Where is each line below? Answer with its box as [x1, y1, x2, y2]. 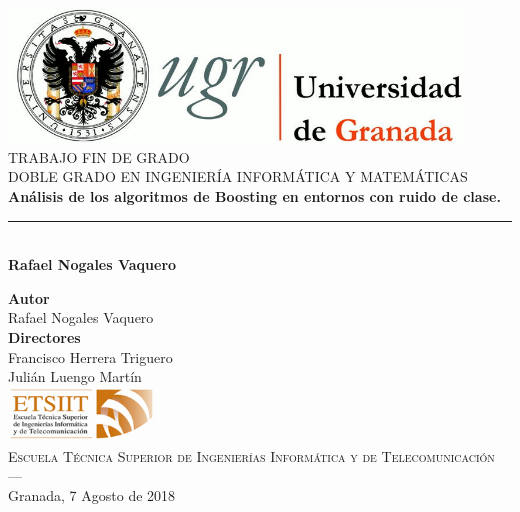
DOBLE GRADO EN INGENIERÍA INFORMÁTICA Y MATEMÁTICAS [8, 166, 468, 187]
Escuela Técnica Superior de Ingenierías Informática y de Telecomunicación [8, 445, 495, 466]
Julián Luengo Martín [8, 366, 142, 387]
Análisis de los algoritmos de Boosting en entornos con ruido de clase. [8, 185, 501, 206]
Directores [8, 326, 81, 347]
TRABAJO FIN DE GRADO [8, 146, 190, 167]
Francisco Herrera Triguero [8, 346, 173, 367]
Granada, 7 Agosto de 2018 [8, 484, 176, 505]
